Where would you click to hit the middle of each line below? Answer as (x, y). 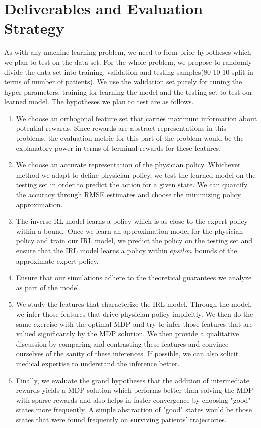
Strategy (34, 28)
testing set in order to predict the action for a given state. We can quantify (132, 184)
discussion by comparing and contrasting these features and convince (122, 343)
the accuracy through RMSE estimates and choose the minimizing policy (128, 194)
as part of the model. (48, 287)
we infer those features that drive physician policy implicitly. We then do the (135, 314)
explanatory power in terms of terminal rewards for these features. (118, 148)
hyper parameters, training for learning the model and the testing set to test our (128, 91)
